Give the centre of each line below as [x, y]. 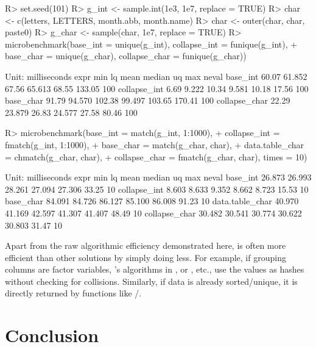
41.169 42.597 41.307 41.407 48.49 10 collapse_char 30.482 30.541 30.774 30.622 [153, 213]
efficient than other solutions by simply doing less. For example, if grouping [146, 257]
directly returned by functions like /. [73, 293]
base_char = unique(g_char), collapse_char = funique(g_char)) [126, 56]
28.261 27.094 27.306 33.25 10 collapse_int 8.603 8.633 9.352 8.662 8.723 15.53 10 [157, 189]
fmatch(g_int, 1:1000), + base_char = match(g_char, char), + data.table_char [155, 144]
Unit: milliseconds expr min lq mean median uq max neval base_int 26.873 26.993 [158, 177]
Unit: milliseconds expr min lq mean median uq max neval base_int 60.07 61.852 [156, 76]
